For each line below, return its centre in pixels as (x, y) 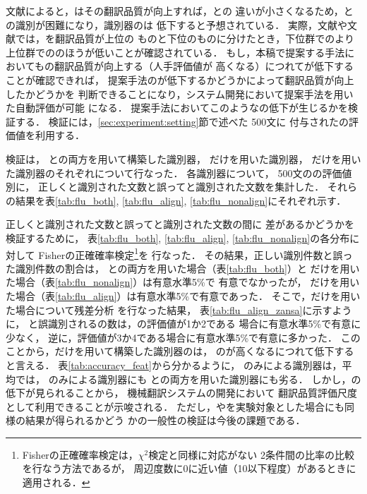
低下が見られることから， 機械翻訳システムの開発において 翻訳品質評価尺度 (182, 393)
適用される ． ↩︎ (56, 482)
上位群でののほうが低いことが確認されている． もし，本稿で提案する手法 (175, 52)
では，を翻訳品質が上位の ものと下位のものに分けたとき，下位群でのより (185, 38)
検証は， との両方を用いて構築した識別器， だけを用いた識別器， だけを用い (183, 158)
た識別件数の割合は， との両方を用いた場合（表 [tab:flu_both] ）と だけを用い (183, 268)
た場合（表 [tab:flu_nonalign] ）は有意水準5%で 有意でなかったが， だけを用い (183, 282)
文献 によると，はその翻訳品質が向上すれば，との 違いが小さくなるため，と (180, 11)
